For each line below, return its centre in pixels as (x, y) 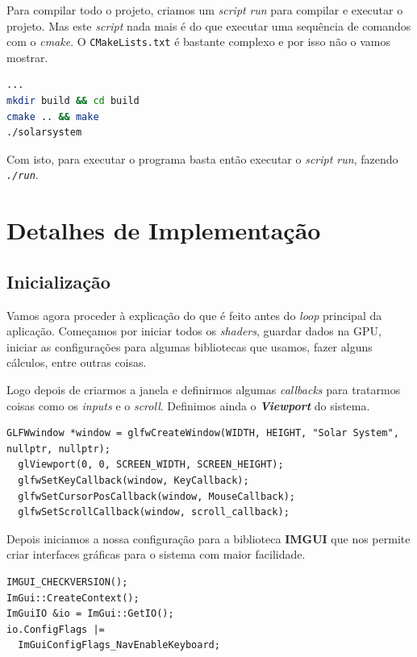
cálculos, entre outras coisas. (77, 362)
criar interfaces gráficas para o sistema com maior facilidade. (156, 554)
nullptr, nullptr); (58, 449)
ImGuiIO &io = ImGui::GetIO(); (90, 614)
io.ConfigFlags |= (56, 629)
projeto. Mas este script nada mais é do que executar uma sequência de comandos (209, 25)
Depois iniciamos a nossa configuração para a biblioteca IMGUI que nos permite (208, 538)
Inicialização (58, 281)
